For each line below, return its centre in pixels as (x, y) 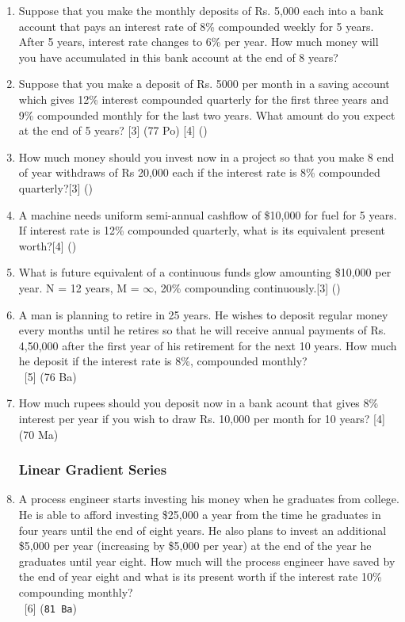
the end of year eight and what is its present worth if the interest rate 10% (200, 576)
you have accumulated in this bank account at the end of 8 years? (178, 57)
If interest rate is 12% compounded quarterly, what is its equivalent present (202, 230)
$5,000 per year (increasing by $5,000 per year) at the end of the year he (195, 546)
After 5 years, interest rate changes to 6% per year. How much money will (199, 42)
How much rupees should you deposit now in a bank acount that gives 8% (199, 403)
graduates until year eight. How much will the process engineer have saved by (207, 561)
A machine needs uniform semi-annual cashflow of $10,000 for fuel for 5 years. (208, 214)
